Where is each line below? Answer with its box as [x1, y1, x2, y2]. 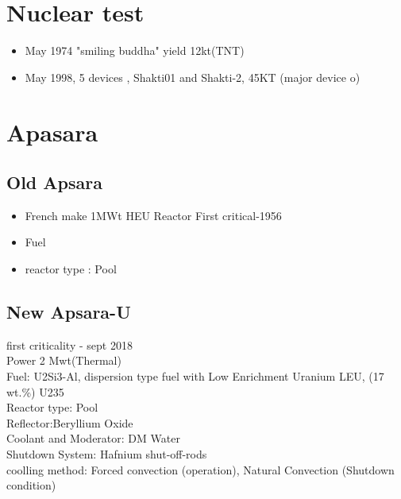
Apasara [6, 115, 98, 148]
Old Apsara [6, 170, 102, 195]
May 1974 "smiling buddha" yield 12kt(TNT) [25, 42, 245, 59]
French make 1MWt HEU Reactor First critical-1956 [25, 207, 282, 223]
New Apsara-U [6, 300, 131, 324]
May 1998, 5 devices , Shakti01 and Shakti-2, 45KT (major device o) [25, 68, 361, 85]
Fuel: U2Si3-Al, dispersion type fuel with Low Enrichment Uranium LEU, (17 [6, 368, 384, 385]
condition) [6, 477, 56, 493]
